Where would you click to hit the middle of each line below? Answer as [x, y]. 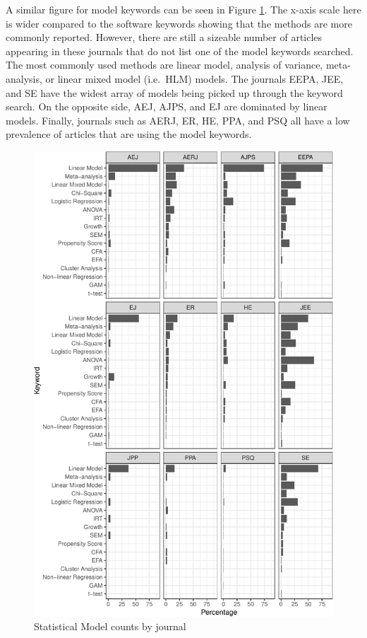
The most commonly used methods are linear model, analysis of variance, [164, 65]
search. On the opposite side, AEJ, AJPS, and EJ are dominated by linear [167, 106]
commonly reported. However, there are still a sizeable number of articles [164, 37]
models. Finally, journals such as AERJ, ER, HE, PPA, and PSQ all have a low [178, 120]
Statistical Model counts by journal [110, 626]
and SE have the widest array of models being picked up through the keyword [174, 92]
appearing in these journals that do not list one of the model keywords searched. [180, 51]
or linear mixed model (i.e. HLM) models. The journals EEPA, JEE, [194, 78]
